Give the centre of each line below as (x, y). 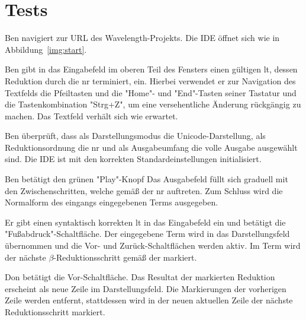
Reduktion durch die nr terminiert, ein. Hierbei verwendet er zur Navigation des (150, 80)
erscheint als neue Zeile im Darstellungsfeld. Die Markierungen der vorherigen (146, 288)
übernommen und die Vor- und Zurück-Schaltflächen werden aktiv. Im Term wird (153, 245)
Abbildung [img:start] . (46, 49)
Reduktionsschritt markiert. (55, 312)
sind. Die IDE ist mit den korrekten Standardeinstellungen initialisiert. (133, 159)
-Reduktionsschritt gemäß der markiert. (125, 257)
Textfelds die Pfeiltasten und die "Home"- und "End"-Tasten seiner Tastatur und (151, 92)
